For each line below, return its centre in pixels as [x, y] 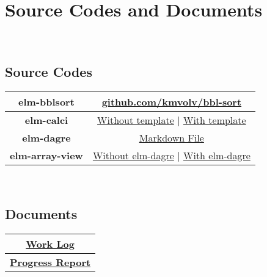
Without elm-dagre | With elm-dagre [171, 155]
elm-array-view [46, 155]
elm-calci [46, 120]
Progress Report [50, 262]
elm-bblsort [46, 101]
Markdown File [171, 137]
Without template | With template [172, 120]
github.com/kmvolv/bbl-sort [172, 101]
